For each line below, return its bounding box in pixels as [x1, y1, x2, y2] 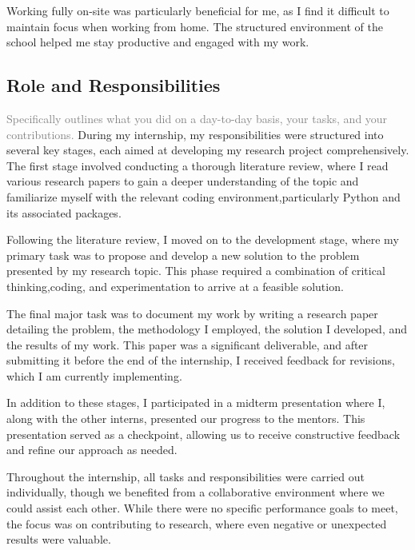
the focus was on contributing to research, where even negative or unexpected [6, 515, 387, 532]
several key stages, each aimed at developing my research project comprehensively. [6, 141, 409, 158]
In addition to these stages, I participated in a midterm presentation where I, [6, 394, 385, 411]
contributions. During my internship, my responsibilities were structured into [6, 126, 384, 142]
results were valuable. [6, 531, 111, 548]
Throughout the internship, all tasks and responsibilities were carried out [6, 468, 365, 484]
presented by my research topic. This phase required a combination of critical [6, 262, 385, 279]
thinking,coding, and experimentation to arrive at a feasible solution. [6, 277, 344, 294]
